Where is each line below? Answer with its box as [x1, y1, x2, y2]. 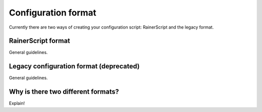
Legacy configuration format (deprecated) [9, 62, 140, 70]
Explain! [9, 100, 25, 106]
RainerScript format [9, 37, 70, 45]
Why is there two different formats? [9, 88, 119, 96]
